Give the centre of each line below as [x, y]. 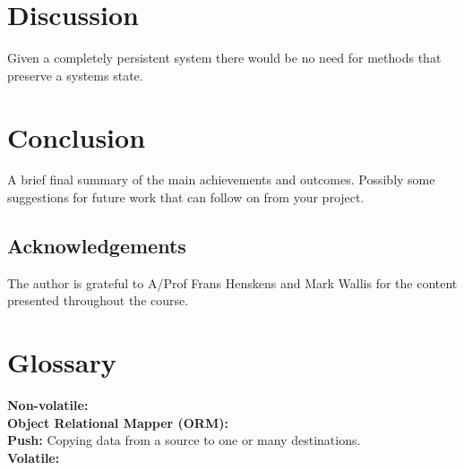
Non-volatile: [48, 405]
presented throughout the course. [98, 300]
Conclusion [77, 137]
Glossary [62, 362]
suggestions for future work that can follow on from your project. [186, 197]
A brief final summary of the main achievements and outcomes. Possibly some [221, 179]
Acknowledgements [97, 246]
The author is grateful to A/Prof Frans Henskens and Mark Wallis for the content [232, 282]
